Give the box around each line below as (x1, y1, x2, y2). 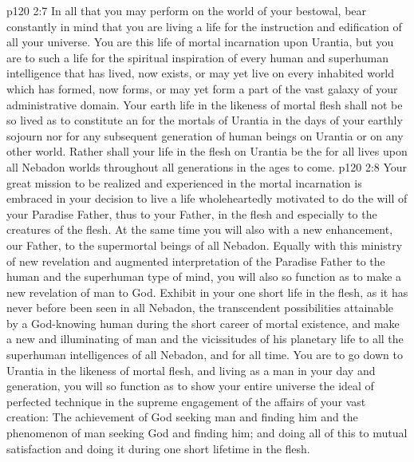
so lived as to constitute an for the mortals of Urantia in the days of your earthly (6, 112, 403, 128)
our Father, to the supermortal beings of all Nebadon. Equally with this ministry (6, 236, 403, 253)
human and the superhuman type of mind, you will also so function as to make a (6, 268, 402, 285)
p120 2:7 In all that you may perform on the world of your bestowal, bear (6, 2, 367, 18)
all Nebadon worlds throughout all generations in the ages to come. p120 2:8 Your (6, 158, 408, 175)
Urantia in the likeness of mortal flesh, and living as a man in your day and (6, 361, 376, 378)
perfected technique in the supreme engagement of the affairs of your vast (6, 393, 366, 409)
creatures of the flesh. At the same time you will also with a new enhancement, (6, 221, 393, 238)
